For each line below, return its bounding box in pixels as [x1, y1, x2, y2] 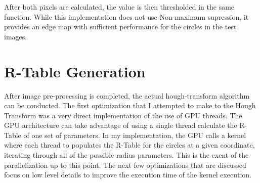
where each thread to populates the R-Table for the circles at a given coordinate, [4, 140, 255, 150]
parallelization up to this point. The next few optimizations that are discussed [4, 159, 246, 170]
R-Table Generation [4, 61, 146, 81]
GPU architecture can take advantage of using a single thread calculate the [4, 120, 237, 130]
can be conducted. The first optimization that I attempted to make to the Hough [4, 100, 256, 111]
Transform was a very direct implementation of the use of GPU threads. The [4, 110, 242, 120]
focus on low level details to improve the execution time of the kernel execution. [4, 169, 252, 180]
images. [4, 31, 27, 41]
